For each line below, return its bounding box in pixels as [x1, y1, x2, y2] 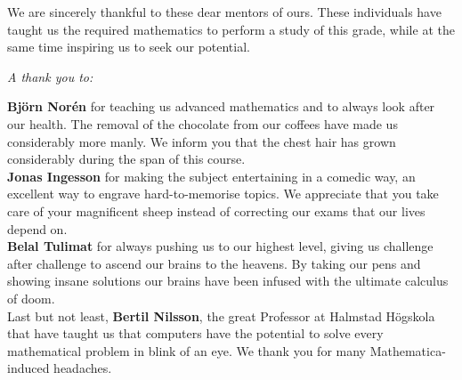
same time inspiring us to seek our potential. [7, 37, 250, 56]
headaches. [53, 359, 112, 377]
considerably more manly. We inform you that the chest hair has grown [7, 132, 396, 150]
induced [7, 359, 50, 377]
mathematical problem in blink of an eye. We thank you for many [7, 341, 366, 360]
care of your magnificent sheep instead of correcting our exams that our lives [7, 201, 426, 220]
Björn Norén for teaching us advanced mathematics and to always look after [7, 97, 435, 116]
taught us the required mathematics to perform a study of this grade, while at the [7, 20, 455, 38]
